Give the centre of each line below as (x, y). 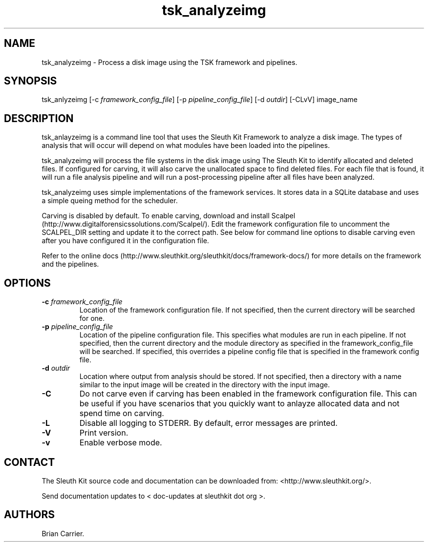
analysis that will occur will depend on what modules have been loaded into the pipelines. (186, 146)
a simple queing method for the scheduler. (110, 201)
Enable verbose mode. (121, 443)
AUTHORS (30, 515)
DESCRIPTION (39, 118)
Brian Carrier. (63, 533)
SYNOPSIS (31, 81)
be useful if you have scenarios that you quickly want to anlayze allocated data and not (239, 404)
